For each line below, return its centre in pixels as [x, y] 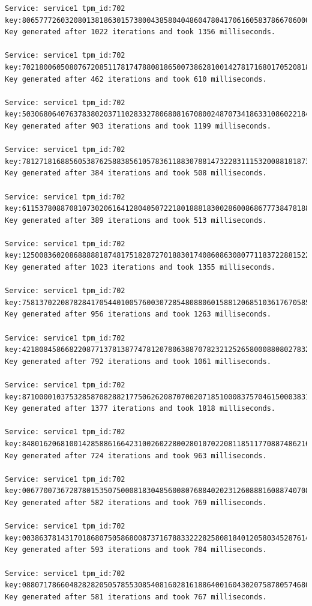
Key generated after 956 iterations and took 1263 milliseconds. [138, 314]
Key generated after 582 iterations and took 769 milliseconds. [136, 502]
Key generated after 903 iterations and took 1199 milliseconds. [138, 126]
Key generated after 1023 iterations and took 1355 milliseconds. [140, 268]
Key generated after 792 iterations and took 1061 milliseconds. [138, 361]
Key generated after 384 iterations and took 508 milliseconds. [136, 173]
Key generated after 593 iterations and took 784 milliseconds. [136, 550]
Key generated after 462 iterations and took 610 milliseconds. [136, 79]
